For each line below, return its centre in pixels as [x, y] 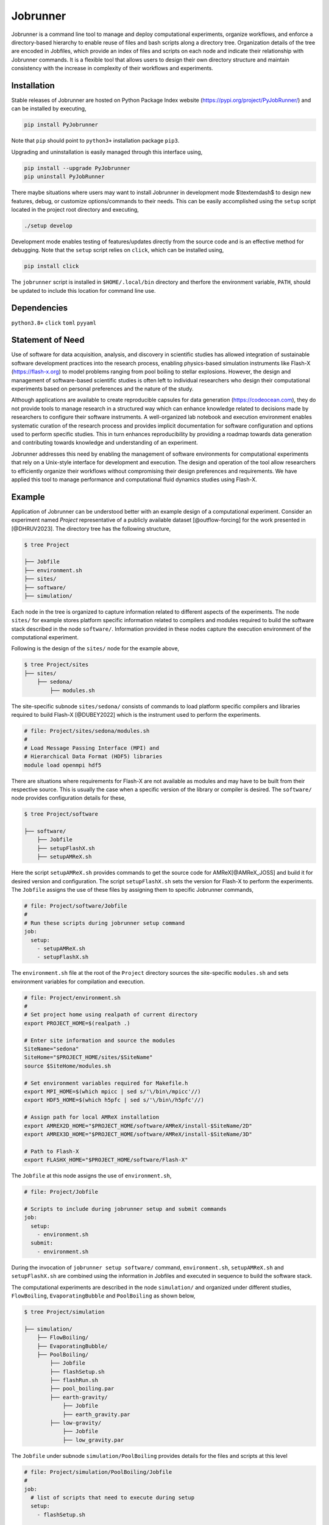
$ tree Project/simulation [64, 1312]
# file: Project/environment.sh [73, 998]
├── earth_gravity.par [96, 1414]
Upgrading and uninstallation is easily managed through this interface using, [107, 152]
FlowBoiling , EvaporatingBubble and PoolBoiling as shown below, [103, 1296]
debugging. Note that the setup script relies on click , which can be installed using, [118, 250]
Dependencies [40, 308]
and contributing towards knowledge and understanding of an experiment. [104, 443]
